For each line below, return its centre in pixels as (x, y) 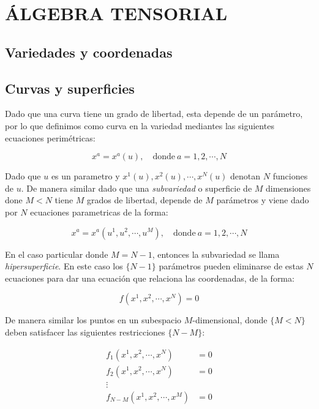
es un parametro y (85, 176)
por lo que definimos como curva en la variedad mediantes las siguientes (140, 125)
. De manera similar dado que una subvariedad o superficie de (137, 188)
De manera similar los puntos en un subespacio (93, 320)
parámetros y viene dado (263, 200)
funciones (290, 176)
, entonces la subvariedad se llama (216, 254)
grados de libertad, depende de (145, 200)
